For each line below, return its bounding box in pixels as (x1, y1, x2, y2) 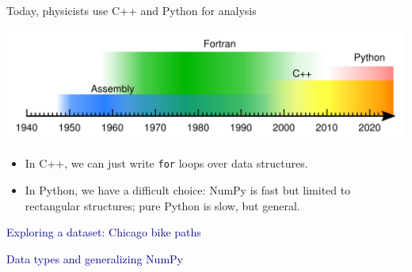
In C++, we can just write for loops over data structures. (25, 155, 308, 172)
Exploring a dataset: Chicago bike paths (6, 224, 201, 240)
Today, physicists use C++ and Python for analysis (6, 2, 257, 18)
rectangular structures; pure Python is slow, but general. (25, 197, 300, 213)
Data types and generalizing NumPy (6, 250, 183, 266)
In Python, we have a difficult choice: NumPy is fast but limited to (25, 182, 351, 198)
